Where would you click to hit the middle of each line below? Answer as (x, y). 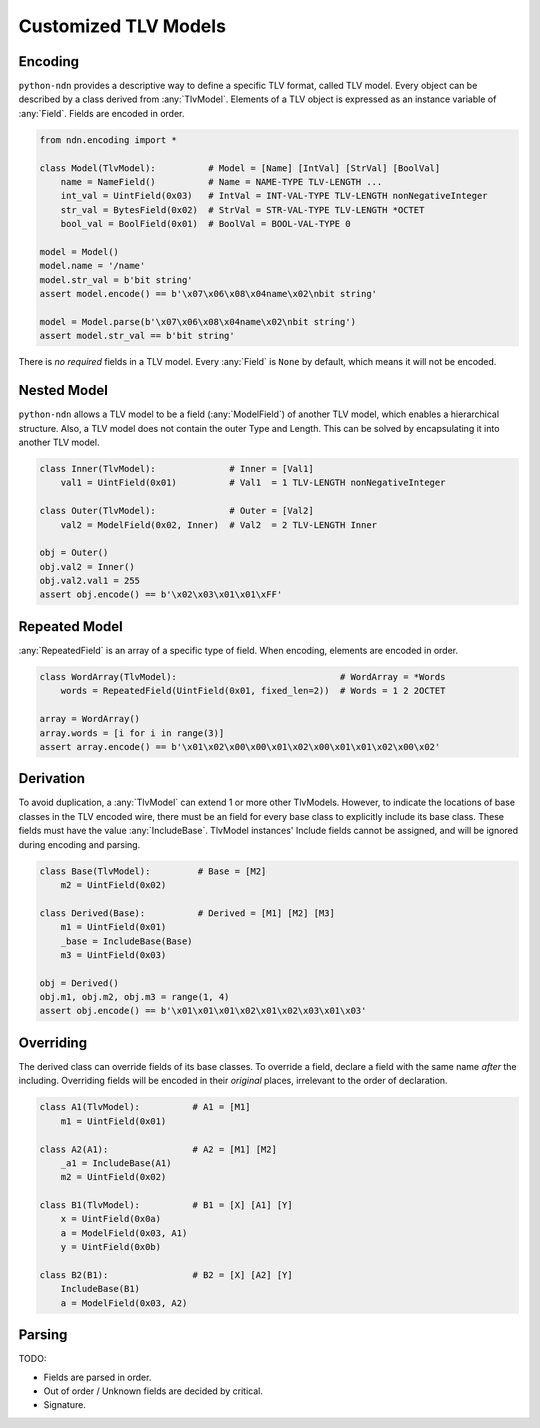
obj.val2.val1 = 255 (89, 581)
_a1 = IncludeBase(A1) (116, 1163)
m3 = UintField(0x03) (113, 954)
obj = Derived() (79, 983)
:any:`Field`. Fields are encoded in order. (101, 113)
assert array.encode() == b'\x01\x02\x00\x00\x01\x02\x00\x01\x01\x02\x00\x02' (240, 746)
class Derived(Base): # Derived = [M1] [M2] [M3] (187, 913)
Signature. (65, 1405)
